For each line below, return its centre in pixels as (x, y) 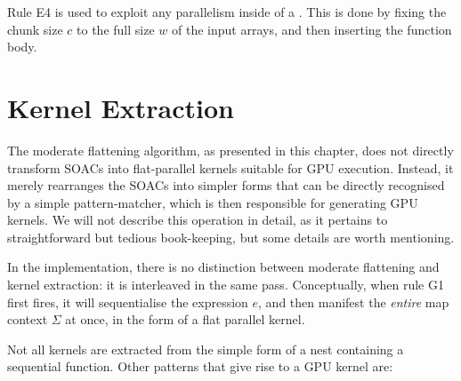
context (28, 319)
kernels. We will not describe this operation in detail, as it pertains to (198, 220)
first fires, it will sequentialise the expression (128, 302)
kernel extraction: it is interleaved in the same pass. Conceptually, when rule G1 (226, 285)
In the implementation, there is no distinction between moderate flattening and (223, 267)
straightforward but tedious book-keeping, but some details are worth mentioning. (231, 237)
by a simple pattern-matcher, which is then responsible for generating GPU (213, 202)
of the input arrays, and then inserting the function (312, 29)
